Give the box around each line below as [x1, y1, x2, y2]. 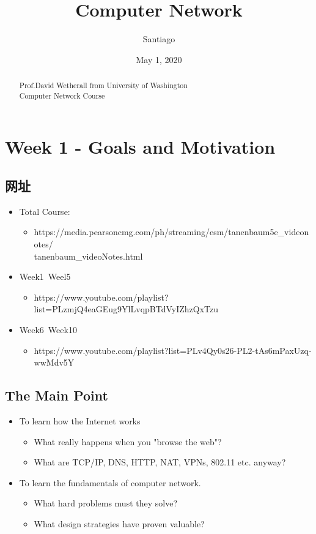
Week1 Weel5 [19, 270, 71, 283]
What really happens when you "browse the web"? [34, 435, 222, 448]
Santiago [142, 32, 175, 45]
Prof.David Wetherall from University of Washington [19, 80, 188, 91]
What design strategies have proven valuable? [34, 517, 205, 530]
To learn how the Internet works [19, 414, 141, 427]
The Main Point [5, 386, 108, 405]
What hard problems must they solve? [34, 497, 178, 510]
